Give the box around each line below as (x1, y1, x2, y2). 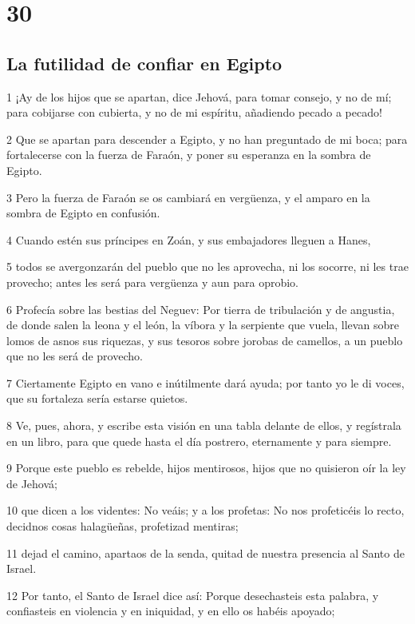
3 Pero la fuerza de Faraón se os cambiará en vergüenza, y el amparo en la (6, 189, 370, 205)
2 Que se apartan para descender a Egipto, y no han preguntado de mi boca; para (6, 130, 408, 147)
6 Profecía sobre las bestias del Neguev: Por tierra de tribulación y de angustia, (6, 300, 395, 317)
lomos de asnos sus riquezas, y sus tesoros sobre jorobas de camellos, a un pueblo (6, 332, 403, 348)
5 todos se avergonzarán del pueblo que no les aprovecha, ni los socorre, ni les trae (6, 258, 409, 275)
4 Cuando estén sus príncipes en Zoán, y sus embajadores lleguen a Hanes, (6, 231, 371, 248)
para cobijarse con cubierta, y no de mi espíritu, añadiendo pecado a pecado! (6, 104, 382, 121)
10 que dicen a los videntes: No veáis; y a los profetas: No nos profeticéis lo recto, (6, 502, 405, 519)
